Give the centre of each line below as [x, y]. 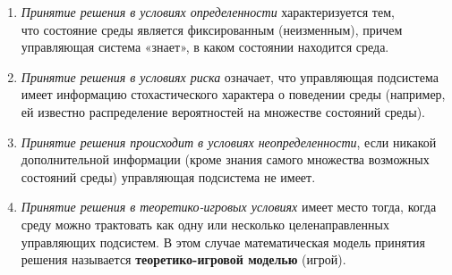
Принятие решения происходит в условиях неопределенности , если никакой [229, 142]
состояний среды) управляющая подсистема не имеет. [168, 176]
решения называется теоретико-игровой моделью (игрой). [183, 259]
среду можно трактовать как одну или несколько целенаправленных [205, 224]
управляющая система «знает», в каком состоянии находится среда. [205, 47]
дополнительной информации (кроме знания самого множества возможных [225, 159]
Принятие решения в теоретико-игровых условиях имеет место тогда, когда [229, 207]
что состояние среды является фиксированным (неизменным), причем [212, 29]
